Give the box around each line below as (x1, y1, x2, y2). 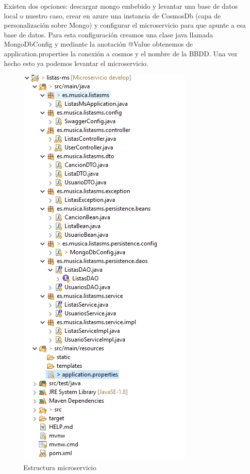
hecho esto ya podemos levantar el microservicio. (4, 58, 149, 68)
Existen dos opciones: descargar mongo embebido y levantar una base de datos (4, 1, 238, 11)
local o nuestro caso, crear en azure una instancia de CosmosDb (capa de (4, 10, 221, 20)
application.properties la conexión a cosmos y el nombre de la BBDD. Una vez (4, 48, 237, 58)
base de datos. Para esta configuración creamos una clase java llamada (4, 29, 213, 39)
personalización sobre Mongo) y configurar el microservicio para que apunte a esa (4, 20, 246, 30)
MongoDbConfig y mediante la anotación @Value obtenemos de (4, 39, 193, 49)
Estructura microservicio (23, 462, 97, 472)
